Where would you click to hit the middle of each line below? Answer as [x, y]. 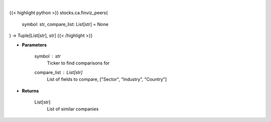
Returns [30, 90]
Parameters [34, 44]
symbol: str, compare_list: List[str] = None [65, 24]
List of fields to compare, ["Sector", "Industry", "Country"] [107, 79]
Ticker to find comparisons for [78, 63]
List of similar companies [73, 109]
